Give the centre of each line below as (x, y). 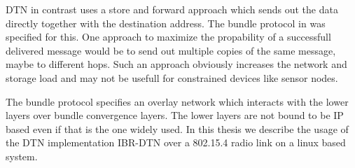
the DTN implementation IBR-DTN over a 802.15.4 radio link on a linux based (176, 142)
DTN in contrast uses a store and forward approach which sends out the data (172, 9)
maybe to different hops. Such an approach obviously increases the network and (176, 64)
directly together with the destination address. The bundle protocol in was (166, 23)
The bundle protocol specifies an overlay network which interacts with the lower (177, 101)
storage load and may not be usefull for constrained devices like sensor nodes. (172, 77)
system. (22, 156)
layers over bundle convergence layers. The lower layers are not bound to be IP (175, 115)
